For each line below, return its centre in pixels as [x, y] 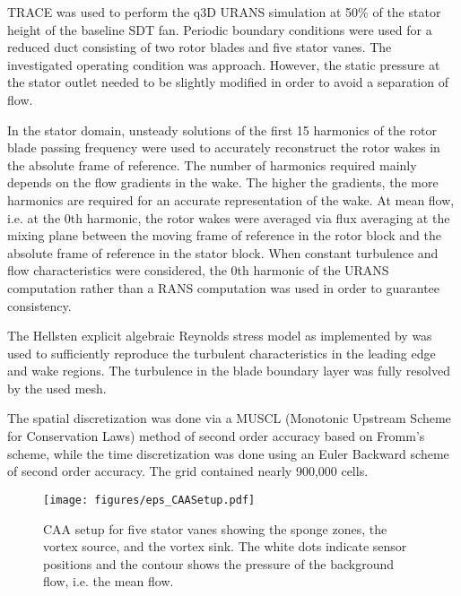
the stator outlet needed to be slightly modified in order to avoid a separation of [228, 82]
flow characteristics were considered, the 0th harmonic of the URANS [198, 270]
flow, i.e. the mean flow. [109, 581]
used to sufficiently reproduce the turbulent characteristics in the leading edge [222, 353]
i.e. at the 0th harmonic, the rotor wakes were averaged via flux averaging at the [229, 217]
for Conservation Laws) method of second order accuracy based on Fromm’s [216, 436]
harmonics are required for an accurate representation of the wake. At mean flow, [231, 199]
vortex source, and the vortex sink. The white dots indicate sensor [225, 546]
